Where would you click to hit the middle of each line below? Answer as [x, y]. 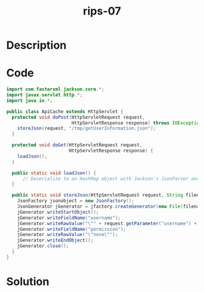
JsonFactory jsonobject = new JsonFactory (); [76, 201]
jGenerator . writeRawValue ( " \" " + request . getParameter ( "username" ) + [107, 223]
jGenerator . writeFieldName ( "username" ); [69, 218]
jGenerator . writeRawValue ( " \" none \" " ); [68, 235]
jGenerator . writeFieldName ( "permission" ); [72, 229]
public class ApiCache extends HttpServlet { [65, 111]
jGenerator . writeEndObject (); [56, 240]
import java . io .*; [29, 100]
